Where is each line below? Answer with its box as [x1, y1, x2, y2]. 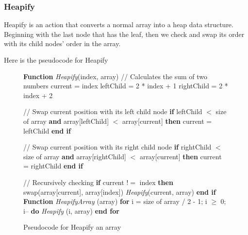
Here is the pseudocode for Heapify [4, 55, 108, 65]
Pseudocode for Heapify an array [23, 222, 121, 232]
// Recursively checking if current [23, 177, 124, 187]
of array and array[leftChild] [23, 116, 109, 126]
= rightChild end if [23, 161, 83, 171]
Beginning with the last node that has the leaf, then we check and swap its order [4, 29, 245, 39]
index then [139, 177, 173, 187]
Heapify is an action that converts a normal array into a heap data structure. [4, 19, 233, 30]
